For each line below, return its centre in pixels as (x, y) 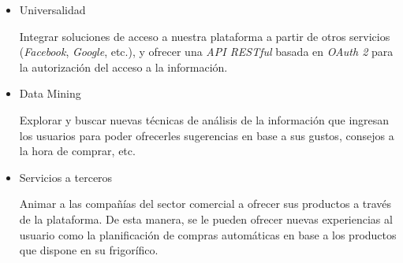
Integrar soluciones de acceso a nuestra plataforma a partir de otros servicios (205, 36)
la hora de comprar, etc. (77, 151)
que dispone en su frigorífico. (89, 250)
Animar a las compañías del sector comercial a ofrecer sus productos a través (205, 204)
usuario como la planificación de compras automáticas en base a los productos (208, 234)
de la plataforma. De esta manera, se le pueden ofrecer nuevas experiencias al (206, 219)
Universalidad (52, 9)
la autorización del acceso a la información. (123, 67)
